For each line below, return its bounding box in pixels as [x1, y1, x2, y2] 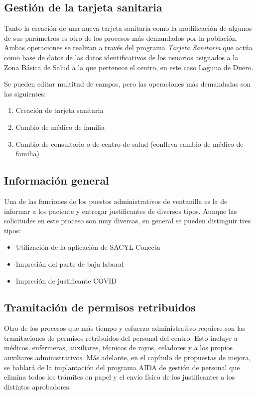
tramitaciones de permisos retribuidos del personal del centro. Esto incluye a [4, 332, 238, 343]
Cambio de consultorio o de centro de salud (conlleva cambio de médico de [15, 138, 244, 149]
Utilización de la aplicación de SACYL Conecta [15, 242, 161, 252]
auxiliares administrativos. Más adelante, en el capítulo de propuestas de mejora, [4, 352, 251, 363]
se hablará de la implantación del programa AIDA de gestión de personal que [4, 362, 240, 372]
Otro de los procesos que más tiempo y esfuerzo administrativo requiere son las [4, 323, 246, 333]
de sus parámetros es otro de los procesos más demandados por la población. [4, 32, 238, 43]
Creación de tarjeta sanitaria [15, 105, 104, 115]
